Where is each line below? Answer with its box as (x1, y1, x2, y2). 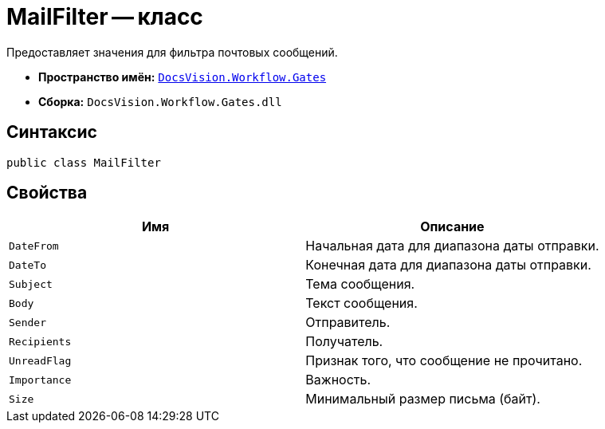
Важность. (305, 372, 371, 388)
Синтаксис (6, 122, 97, 143)
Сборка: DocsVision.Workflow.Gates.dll (38, 94, 282, 108)
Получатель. (305, 333, 383, 350)
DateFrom (9, 239, 59, 252)
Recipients (9, 335, 72, 348)
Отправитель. (305, 314, 391, 331)
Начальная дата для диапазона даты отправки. (305, 238, 599, 254)
